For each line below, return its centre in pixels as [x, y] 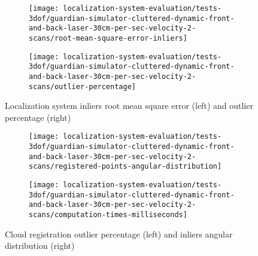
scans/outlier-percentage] [82, 86]
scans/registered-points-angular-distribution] [125, 167]
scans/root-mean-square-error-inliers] [108, 38]
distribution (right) [40, 246]
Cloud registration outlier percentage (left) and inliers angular [119, 234]
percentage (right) [38, 117]
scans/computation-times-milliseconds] [108, 215]
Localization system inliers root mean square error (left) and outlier [129, 106]
